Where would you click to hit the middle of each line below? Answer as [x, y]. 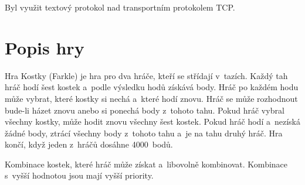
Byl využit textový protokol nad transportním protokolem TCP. [120, 7]
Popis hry [45, 47]
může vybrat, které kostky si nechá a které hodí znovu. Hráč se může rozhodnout [151, 98]
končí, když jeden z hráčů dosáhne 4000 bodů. [89, 144]
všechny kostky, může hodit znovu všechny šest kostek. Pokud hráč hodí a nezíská [152, 121]
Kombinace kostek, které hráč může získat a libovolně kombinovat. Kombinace [146, 164]
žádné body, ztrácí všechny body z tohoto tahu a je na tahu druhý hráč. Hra [144, 133]
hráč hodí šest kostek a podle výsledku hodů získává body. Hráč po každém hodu [152, 87]
